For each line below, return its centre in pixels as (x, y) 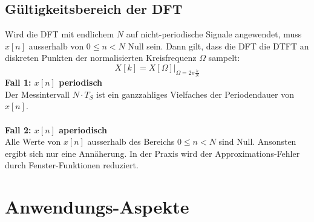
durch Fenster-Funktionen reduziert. (72, 165)
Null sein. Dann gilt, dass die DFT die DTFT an (218, 46)
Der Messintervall (37, 94)
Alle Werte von (33, 141)
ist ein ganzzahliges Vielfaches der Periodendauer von (195, 94)
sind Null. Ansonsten (257, 141)
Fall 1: (18, 82)
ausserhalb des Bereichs (131, 141)
